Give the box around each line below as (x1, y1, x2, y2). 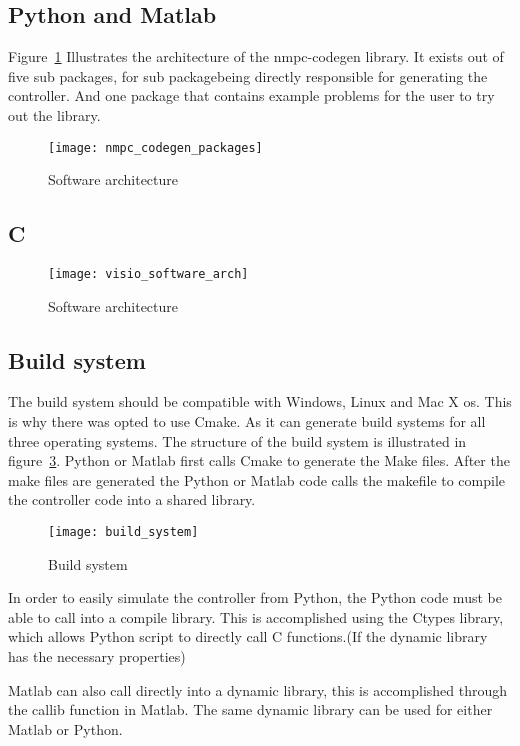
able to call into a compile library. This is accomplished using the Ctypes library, (8, 606, 504, 627)
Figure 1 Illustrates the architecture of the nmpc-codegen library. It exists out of (8, 46, 504, 67)
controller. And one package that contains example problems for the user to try (8, 85, 495, 106)
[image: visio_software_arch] (48, 267, 249, 282)
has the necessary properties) (8, 646, 186, 667)
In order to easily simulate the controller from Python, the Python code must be (8, 587, 502, 608)
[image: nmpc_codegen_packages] (48, 140, 263, 155)
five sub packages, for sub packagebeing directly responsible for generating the (8, 65, 488, 86)
